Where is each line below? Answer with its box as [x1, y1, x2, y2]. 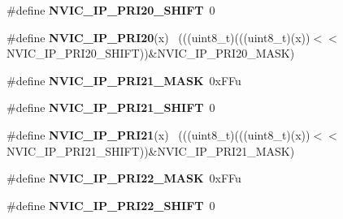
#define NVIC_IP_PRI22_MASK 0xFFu [7, 170, 241, 187]
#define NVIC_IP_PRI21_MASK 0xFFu [7, 71, 241, 88]
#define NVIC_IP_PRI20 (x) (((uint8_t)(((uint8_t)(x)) [7, 28, 310, 45]
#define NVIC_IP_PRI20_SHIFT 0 [7, 2, 215, 18]
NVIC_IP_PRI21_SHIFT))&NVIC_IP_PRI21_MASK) [7, 142, 295, 159]
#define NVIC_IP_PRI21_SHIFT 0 [7, 99, 215, 116]
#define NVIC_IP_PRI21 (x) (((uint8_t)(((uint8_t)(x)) [7, 126, 310, 143]
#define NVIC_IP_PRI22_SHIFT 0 [7, 196, 215, 213]
